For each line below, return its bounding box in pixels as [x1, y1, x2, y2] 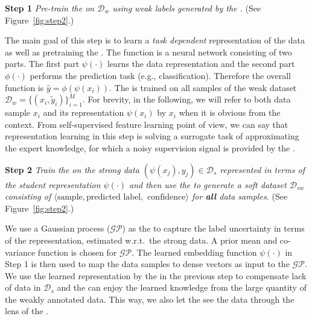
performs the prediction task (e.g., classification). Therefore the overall [30, 69, 291, 81]
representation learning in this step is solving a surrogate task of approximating [5, 130, 299, 142]
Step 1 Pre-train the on [5, 2, 95, 14]
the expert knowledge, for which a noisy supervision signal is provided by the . [5, 141, 295, 154]
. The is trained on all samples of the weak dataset [109, 81, 297, 93]
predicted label [86, 193, 141, 202]
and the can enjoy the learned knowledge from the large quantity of [57, 281, 307, 294]
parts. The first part [5, 57, 80, 70]
